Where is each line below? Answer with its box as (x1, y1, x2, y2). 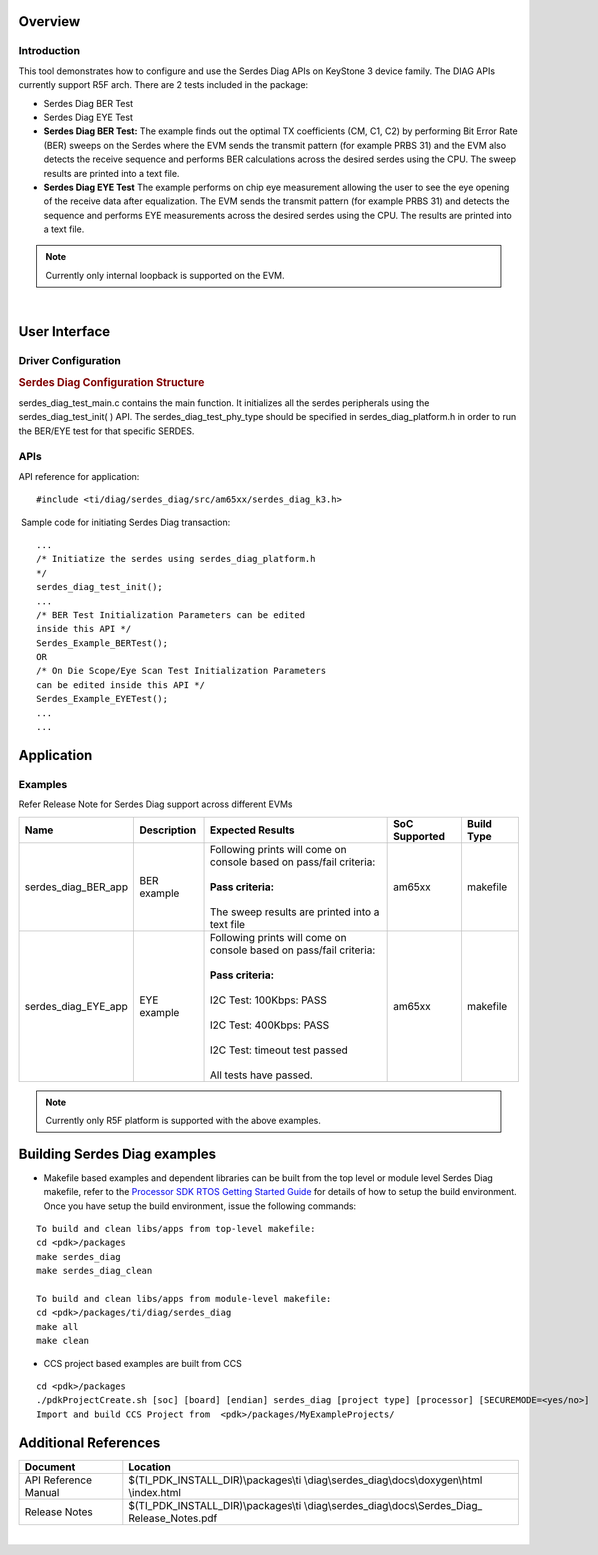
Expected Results (210, 823, 295, 837)
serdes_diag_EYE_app (24, 999, 129, 1013)
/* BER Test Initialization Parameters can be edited (36, 609, 305, 620)
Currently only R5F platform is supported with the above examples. (45, 1114, 322, 1126)
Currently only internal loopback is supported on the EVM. (45, 269, 285, 281)
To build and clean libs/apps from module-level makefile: (36, 1293, 332, 1304)
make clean (36, 1335, 90, 1347)
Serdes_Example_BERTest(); (36, 637, 169, 649)
